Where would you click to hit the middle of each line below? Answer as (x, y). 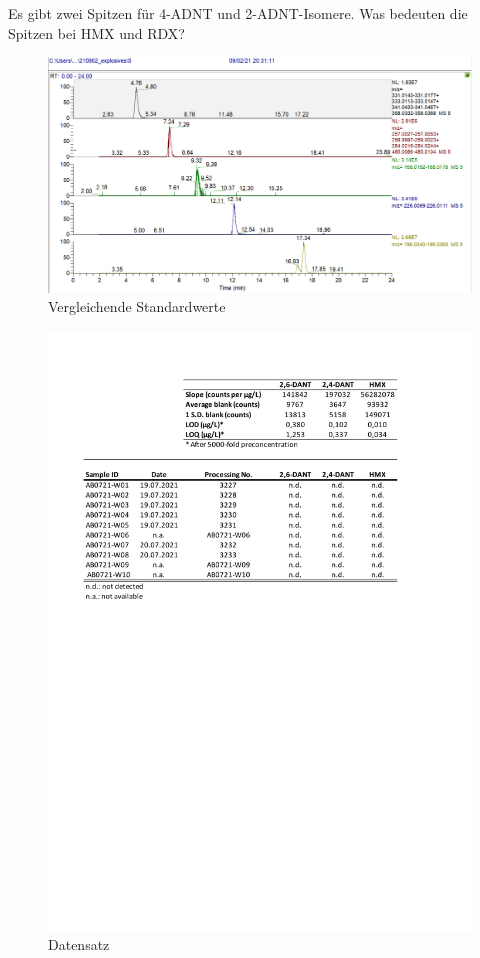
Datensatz (79, 944)
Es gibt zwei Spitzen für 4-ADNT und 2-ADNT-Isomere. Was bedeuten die (238, 13)
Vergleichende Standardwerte (137, 306)
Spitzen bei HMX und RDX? (96, 32)
